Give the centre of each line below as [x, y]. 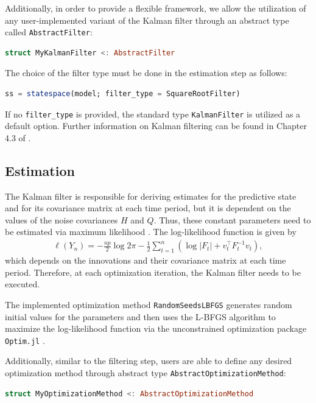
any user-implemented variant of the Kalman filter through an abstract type [147, 20]
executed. [23, 284]
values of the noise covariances [61, 219]
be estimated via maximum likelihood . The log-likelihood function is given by [151, 232]
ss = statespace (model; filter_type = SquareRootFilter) [123, 94]
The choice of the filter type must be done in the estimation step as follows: [146, 73]
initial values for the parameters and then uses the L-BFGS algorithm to [140, 316]
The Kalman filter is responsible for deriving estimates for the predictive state [151, 196]
